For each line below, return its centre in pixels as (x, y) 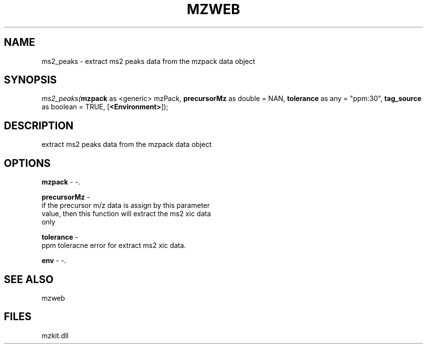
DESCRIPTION (39, 125)
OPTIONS (27, 163)
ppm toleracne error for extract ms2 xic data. (114, 246)
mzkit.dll (55, 335)
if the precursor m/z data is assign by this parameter (126, 205)
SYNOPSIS (30, 80)
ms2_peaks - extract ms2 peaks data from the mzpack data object (148, 61)
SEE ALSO (29, 279)
